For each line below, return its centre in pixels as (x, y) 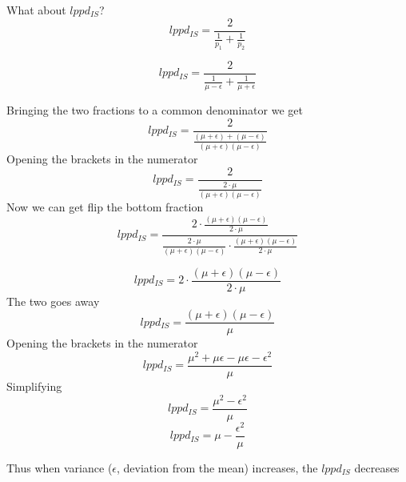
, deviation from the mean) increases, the (217, 467)
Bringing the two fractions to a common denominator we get (155, 110)
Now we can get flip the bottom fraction (105, 207)
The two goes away (53, 301)
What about (36, 10)
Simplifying (34, 386)
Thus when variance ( (60, 467)
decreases (377, 467)
